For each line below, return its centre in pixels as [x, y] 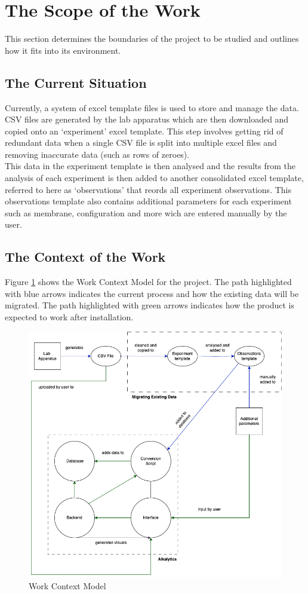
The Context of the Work [85, 257]
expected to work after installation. [69, 317]
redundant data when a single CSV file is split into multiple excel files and [141, 143]
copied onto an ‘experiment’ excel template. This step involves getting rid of [144, 131]
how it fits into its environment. [63, 50]
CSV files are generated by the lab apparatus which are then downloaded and [147, 119]
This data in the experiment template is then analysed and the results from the [150, 166]
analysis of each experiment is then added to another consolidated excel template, [154, 178]
